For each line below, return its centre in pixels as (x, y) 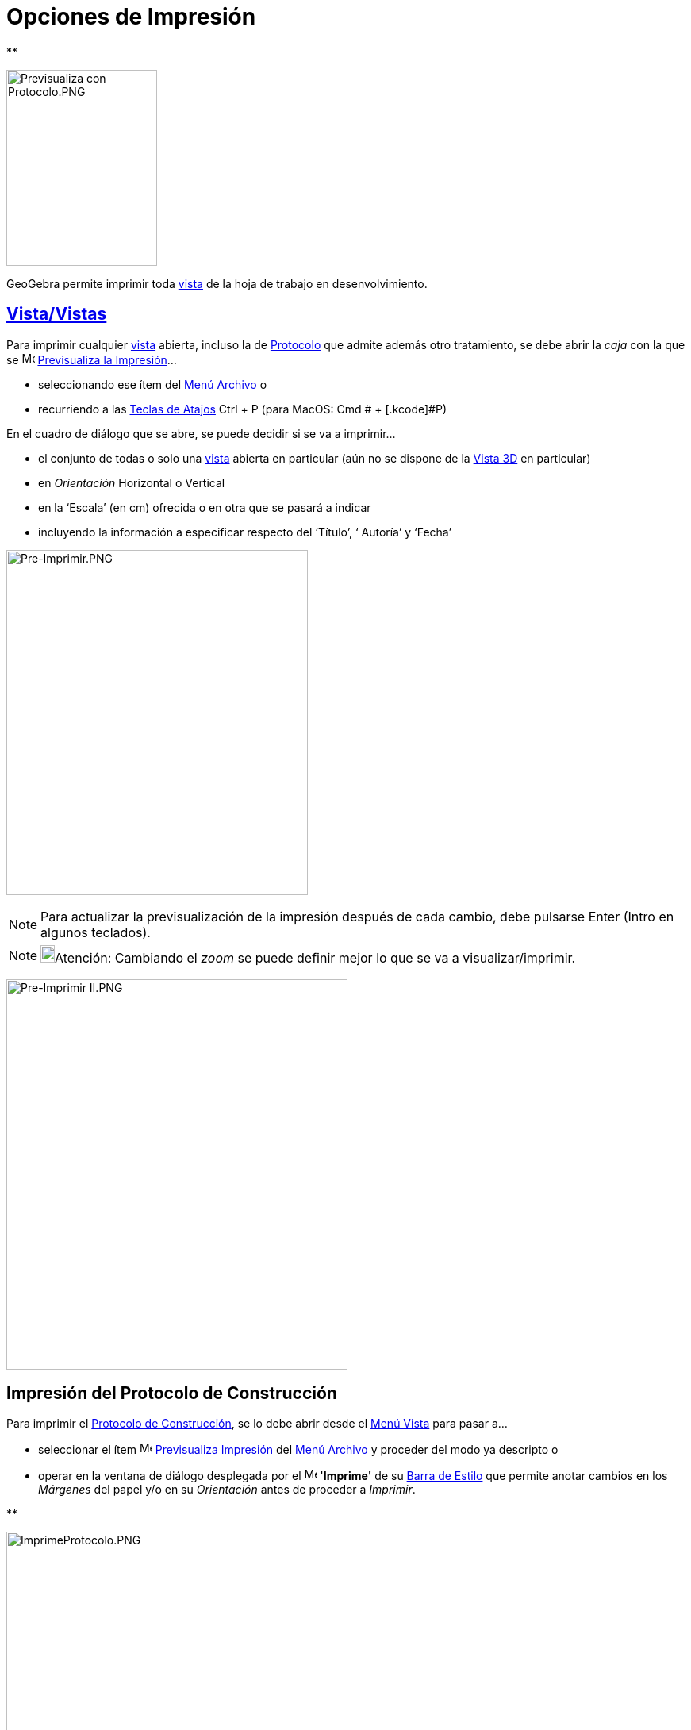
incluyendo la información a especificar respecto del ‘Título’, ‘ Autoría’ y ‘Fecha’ (245, 532)
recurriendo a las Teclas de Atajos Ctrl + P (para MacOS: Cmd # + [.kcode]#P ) (243, 409)
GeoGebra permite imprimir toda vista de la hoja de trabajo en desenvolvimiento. (217, 283)
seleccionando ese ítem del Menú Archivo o (153, 384)
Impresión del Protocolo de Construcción (172, 1394)
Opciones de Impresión (131, 17)
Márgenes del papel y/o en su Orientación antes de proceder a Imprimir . (227, 1490)
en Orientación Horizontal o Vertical (132, 482)
